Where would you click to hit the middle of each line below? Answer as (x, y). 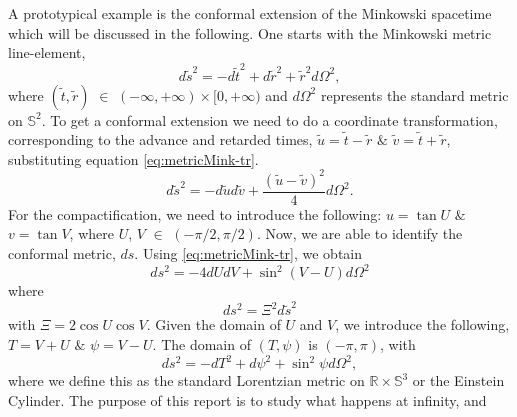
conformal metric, (62, 253)
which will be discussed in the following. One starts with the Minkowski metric (250, 32)
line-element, (47, 52)
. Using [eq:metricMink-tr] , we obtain (248, 253)
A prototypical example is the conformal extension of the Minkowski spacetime (250, 13)
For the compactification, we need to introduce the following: (195, 213)
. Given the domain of (213, 324)
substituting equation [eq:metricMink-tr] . (133, 158)
